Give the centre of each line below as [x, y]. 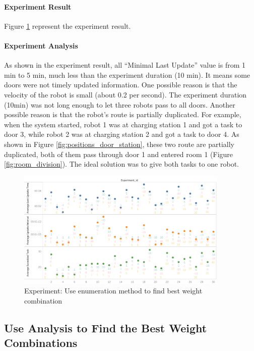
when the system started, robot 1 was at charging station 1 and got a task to [123, 124]
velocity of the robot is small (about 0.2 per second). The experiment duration [125, 94]
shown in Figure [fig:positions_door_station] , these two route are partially [119, 144]
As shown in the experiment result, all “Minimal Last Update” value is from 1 [125, 65]
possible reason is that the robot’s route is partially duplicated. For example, [123, 114]
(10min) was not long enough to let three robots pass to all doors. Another [120, 104]
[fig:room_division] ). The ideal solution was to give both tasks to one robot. [121, 164]
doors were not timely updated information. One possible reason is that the [121, 85]
